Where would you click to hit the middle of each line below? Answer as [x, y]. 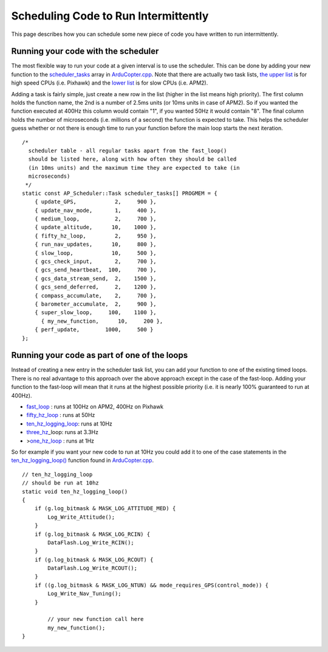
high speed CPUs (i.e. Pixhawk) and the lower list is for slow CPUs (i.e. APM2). [110, 83]
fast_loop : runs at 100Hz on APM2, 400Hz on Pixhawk [95, 407]
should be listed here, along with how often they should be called [132, 159]
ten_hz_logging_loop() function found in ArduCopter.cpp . [83, 460]
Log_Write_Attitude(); [81, 517]
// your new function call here [96, 619]
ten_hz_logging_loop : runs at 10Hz [69, 424]
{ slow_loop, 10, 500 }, [96, 253]
